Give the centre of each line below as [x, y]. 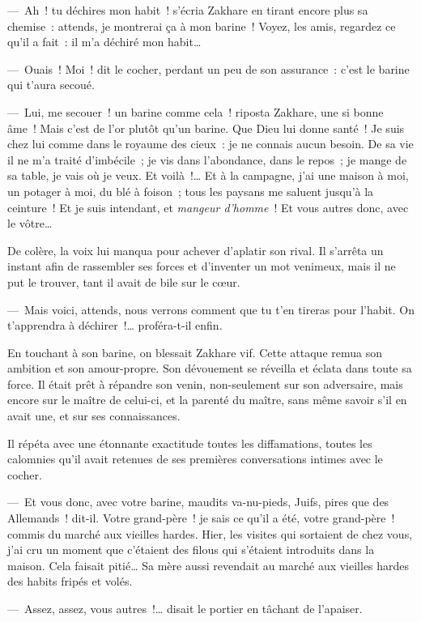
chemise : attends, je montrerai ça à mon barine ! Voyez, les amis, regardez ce [202, 26]
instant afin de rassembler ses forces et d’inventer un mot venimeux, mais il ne [202, 266]
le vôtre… [30, 223]
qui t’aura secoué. [51, 85]
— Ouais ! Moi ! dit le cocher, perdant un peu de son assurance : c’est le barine [208, 68]
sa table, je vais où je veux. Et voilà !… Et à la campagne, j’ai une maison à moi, [208, 175]
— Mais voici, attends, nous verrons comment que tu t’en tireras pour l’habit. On [211, 309]
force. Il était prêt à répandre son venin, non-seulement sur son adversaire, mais [205, 383]
